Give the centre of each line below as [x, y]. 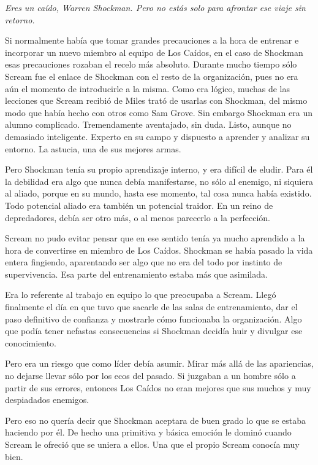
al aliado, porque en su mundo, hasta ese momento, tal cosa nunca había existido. [158, 193]
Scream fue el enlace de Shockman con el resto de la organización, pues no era [152, 76]
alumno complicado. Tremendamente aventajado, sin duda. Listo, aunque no [148, 124]
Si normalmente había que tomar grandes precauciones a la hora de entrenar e [152, 40]
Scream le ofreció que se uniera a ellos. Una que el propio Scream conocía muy [152, 444]
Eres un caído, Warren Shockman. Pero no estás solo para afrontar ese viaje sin [155, 7]
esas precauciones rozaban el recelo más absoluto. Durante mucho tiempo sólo [151, 64]
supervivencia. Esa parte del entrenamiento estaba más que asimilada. [136, 274]
